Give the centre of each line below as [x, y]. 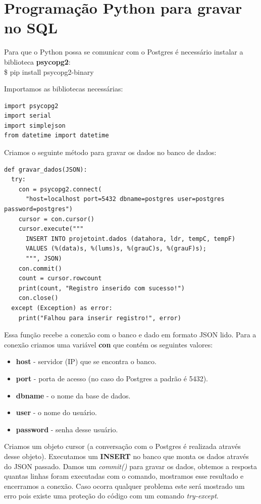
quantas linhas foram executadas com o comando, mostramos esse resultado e [124, 476]
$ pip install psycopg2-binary [49, 71]
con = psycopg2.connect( [60, 189]
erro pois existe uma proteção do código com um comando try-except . [111, 496]
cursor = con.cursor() [56, 219]
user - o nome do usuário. [56, 412]
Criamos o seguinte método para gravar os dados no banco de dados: [110, 152]
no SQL [31, 28]
